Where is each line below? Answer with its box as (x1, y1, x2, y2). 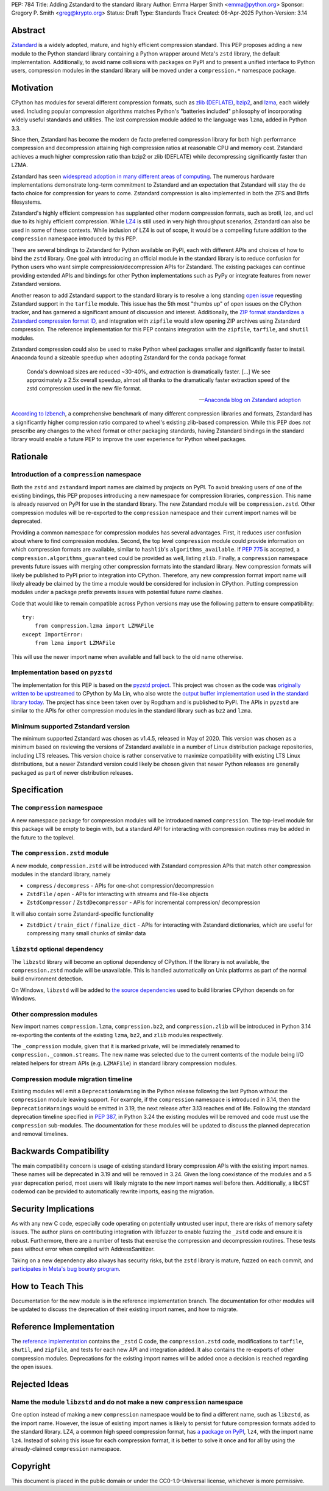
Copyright (11, 1461, 51, 1471)
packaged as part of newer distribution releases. (11, 769, 133, 776)
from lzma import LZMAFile (34, 639, 116, 647)
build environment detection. (11, 975, 83, 982)
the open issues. (11, 1363, 53, 1371)
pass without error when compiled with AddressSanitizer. (11, 1245, 155, 1253)
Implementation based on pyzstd (11, 668, 113, 677)
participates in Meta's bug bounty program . (11, 1265, 121, 1272)
